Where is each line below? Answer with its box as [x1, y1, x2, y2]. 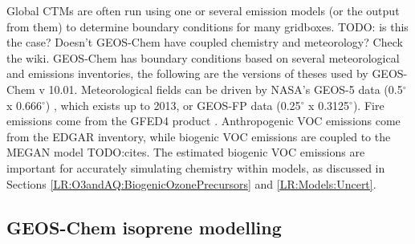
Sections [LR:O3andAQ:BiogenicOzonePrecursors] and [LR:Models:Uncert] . [6, 175, 376, 192]
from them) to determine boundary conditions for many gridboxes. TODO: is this [6, 18, 409, 35]
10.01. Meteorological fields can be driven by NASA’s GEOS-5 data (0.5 [48, 80, 403, 97]
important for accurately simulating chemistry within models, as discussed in [6, 159, 385, 176]
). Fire [352, 96, 384, 113]
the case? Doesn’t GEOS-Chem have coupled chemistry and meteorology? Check [6, 34, 403, 51]
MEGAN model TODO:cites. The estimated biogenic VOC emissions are [6, 144, 365, 161]
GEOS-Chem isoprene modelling [6, 214, 282, 239]
